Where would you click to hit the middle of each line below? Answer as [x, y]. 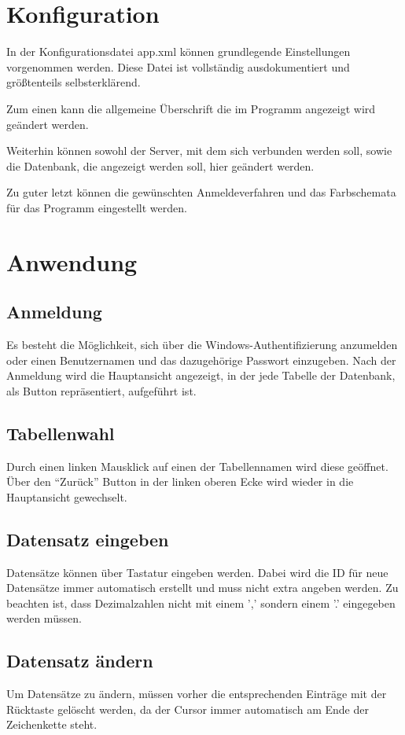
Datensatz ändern [80, 661]
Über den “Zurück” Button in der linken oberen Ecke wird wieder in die [180, 481]
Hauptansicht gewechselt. [67, 496]
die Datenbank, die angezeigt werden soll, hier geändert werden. [160, 165]
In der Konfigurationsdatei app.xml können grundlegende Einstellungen [179, 51]
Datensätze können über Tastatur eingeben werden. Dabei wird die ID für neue [197, 572]
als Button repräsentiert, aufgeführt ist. [101, 390]
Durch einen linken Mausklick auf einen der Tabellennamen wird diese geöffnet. [197, 466]
